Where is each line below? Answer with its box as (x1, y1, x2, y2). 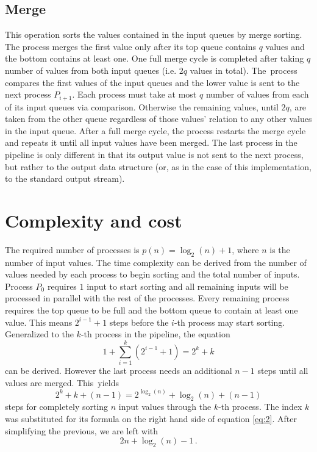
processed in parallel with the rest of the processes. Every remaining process (5, 292, 290, 304)
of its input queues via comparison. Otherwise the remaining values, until (5, 100, 279, 113)
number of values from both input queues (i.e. (5, 63, 177, 76)
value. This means (5, 315, 73, 328)
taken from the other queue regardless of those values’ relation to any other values (5, 112, 312, 125)
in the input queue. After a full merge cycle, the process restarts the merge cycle (5, 124, 306, 137)
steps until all (257, 364, 308, 376)
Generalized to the (5, 328, 74, 340)
